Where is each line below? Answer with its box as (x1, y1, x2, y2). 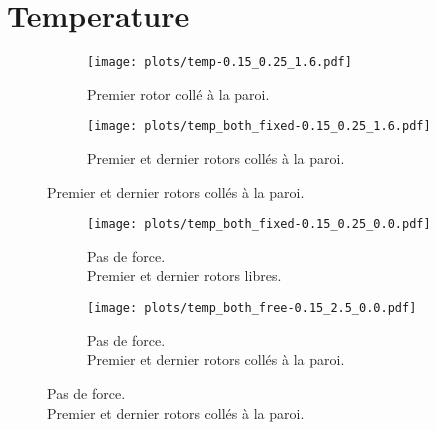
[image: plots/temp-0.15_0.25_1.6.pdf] (87, 55, 352, 70)
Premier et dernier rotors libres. (87, 265, 282, 286)
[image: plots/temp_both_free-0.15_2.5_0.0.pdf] (87, 301, 417, 316)
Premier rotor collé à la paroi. (87, 83, 270, 104)
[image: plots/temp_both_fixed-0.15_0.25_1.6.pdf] (87, 119, 431, 134)
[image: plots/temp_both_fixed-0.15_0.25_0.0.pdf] (87, 217, 431, 232)
